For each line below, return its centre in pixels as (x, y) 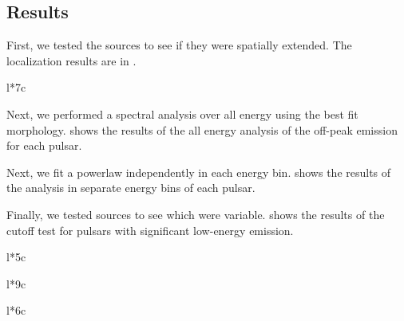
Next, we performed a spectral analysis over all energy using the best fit (182, 114)
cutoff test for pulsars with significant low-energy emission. (150, 230)
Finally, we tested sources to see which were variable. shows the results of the (196, 214)
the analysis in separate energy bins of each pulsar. (131, 188)
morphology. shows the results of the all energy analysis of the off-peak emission (202, 129)
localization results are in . (71, 60)
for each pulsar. (44, 145)
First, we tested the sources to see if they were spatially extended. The (179, 45)
